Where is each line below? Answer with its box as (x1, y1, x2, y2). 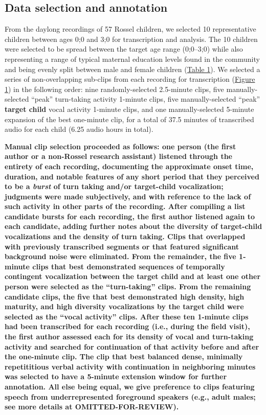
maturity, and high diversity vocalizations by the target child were (5, 301, 244, 312)
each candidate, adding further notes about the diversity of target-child (5, 221, 262, 232)
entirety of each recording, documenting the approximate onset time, (5, 160, 254, 171)
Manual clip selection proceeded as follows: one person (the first (5, 141, 236, 151)
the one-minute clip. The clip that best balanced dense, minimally (5, 351, 243, 362)
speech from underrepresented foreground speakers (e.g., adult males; (5, 391, 256, 402)
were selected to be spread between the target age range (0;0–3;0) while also (5, 43, 243, 54)
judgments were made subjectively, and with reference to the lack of (5, 191, 251, 201)
